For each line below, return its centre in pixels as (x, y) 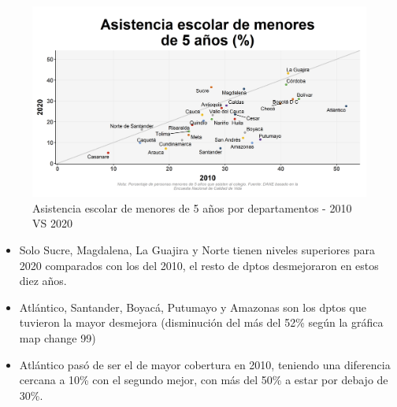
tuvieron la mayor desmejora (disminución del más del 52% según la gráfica (201, 322)
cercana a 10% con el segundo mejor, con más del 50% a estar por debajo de (204, 380)
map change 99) (58, 337)
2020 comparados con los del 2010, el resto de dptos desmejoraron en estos (199, 265)
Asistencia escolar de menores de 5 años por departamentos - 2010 (192, 207)
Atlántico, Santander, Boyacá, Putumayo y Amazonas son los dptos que (193, 307)
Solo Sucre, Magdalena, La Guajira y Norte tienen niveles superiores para (197, 250)
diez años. (43, 281)
